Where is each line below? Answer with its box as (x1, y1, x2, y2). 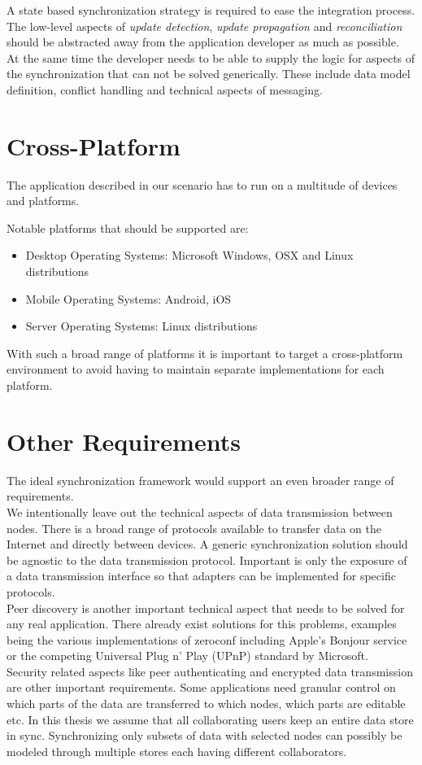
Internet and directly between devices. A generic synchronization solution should (7, 535, 408, 553)
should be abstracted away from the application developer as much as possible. (7, 33, 399, 50)
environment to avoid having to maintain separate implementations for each (7, 361, 385, 378)
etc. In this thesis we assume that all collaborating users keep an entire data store (7, 710, 414, 728)
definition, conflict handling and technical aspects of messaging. (7, 81, 323, 98)
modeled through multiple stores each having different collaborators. (7, 742, 347, 759)
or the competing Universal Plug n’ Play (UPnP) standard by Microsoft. (7, 647, 368, 664)
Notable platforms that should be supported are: (7, 219, 249, 236)
